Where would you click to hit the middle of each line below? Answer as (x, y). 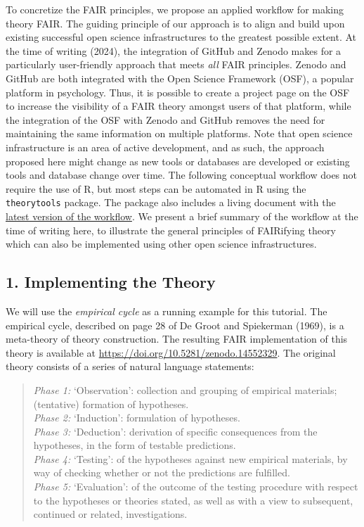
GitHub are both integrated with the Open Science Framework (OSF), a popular (180, 78)
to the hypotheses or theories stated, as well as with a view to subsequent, (193, 500)
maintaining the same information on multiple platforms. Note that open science (179, 133)
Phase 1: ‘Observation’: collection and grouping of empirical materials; (185, 389)
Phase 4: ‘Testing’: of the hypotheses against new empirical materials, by (190, 458)
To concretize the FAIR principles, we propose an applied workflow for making (175, 9)
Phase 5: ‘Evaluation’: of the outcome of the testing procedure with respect (196, 487)
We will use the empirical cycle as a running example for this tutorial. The (167, 311)
